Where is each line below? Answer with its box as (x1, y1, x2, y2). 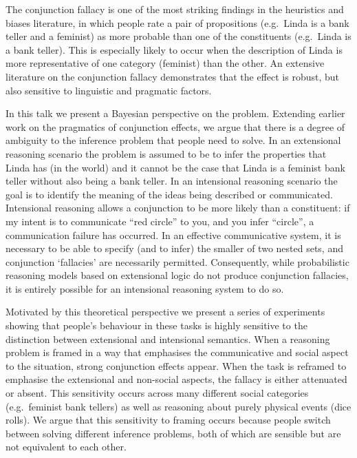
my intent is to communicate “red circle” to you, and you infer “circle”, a (6, 214, 314, 228)
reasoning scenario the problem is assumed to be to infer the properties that (6, 146, 327, 160)
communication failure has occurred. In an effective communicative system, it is (6, 227, 341, 242)
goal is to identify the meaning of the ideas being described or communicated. (6, 187, 333, 201)
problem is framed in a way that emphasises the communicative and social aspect (6, 345, 349, 360)
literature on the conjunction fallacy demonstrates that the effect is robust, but (6, 69, 340, 83)
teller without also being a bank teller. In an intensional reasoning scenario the (6, 174, 338, 188)
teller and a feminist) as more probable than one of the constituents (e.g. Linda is (6, 29, 351, 43)
